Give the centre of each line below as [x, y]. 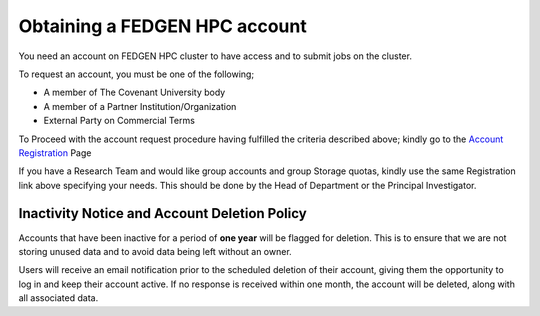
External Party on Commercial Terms [119, 121]
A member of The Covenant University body [134, 92]
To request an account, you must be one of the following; [136, 74]
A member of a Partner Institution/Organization [140, 106]
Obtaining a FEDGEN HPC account [162, 26]
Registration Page [55, 152]
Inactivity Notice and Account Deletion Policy [162, 213]
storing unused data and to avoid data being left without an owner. [155, 251]
